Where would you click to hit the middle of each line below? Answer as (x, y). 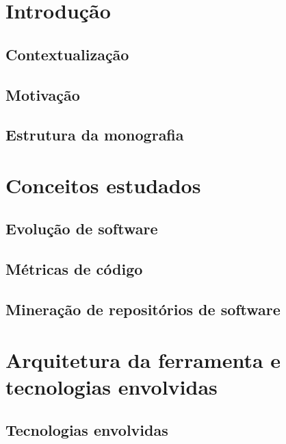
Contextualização (67, 54)
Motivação (43, 94)
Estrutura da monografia (95, 135)
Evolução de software (82, 229)
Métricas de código (74, 269)
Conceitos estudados (103, 185)
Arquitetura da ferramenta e (143, 359)
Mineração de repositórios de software (143, 309)
